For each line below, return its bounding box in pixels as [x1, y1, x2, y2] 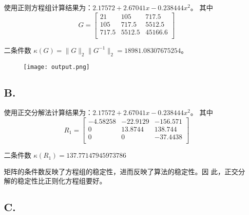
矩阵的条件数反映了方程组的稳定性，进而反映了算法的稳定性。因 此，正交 [4, 166, 238, 176]
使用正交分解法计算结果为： [4, 107, 93, 117]
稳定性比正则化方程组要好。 [17, 176, 106, 186]
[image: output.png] [23, 63, 90, 70]
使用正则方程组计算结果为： [4, 2, 93, 12]
